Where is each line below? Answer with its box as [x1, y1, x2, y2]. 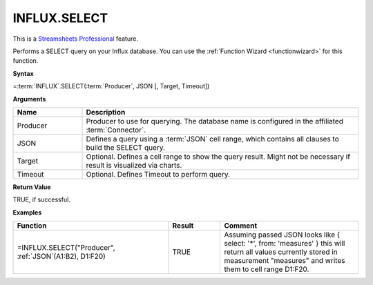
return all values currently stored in [224, 247, 338, 257]
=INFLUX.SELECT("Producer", [17, 243, 115, 253]
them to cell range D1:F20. [224, 264, 309, 274]
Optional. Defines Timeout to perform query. [86, 169, 231, 179]
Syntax [12, 69, 34, 77]
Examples [12, 208, 42, 217]
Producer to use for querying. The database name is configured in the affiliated [86, 116, 343, 126]
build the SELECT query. [86, 142, 166, 152]
